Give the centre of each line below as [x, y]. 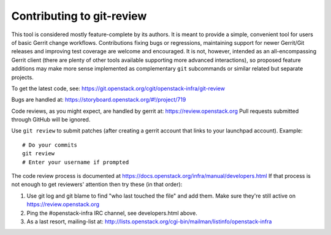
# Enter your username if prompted [76, 162]
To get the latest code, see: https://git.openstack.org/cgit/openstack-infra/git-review [118, 88]
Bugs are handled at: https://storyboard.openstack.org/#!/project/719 [99, 100]
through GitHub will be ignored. [51, 120]
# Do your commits [50, 145]
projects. [22, 77]
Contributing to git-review [79, 16]
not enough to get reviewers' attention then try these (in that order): [97, 185]
